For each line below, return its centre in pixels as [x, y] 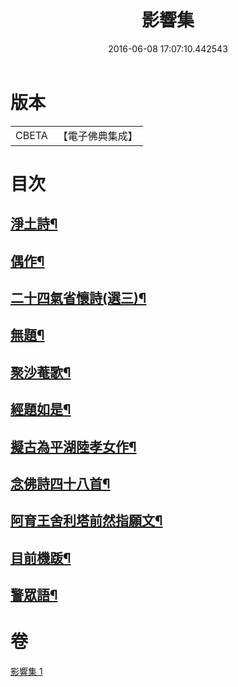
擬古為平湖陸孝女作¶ [73, 446]
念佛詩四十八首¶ [60, 484]
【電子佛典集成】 [97, 136]
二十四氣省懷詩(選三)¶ [78, 298]
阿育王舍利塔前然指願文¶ [86, 521]
